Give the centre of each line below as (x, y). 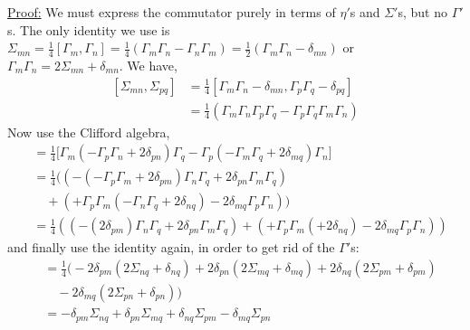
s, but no (422, 12)
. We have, (148, 66)
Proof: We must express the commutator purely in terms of (172, 12)
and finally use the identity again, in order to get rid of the (171, 247)
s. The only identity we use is (89, 29)
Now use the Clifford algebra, (89, 132)
